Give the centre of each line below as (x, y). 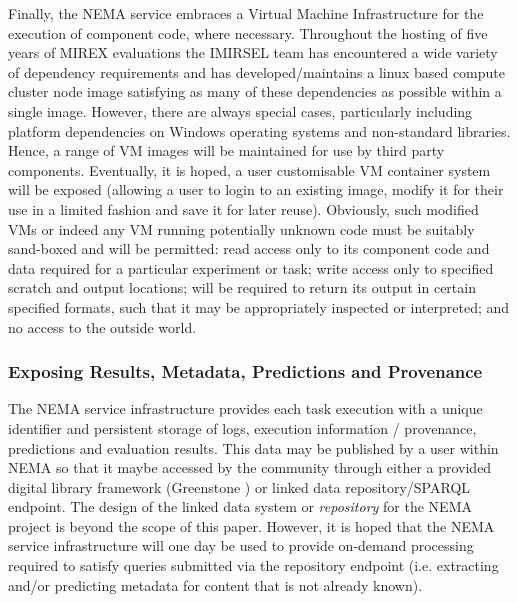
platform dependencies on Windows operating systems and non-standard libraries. (259, 130)
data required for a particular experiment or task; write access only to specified (251, 267)
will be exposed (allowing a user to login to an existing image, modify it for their (256, 189)
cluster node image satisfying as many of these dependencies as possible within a (255, 91)
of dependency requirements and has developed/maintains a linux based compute (257, 71)
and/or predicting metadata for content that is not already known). (215, 584)
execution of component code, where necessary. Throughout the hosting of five (248, 32)
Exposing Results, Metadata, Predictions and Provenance (245, 371)
